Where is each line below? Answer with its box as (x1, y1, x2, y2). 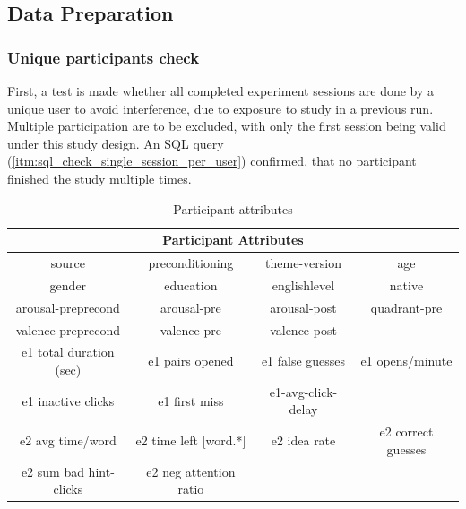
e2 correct (379, 422, 434, 441)
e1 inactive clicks (22, 391, 115, 410)
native (389, 275, 424, 294)
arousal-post (270, 298, 337, 316)
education (164, 275, 218, 294)
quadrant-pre (370, 298, 443, 316)
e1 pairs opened (148, 351, 234, 370)
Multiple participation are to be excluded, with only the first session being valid (7, 116, 446, 135)
